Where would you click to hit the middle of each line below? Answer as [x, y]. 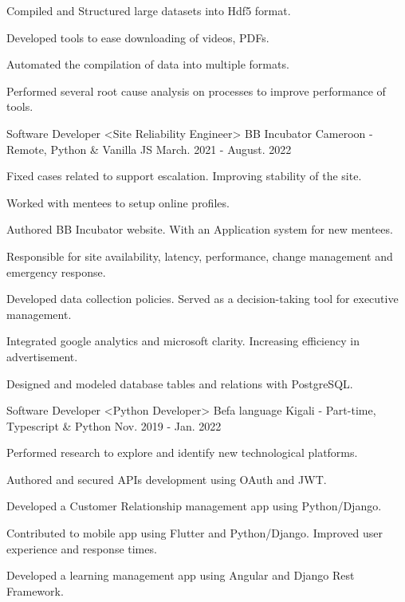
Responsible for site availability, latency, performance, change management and [200, 256]
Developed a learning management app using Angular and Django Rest [181, 575]
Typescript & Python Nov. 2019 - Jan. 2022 [114, 425]
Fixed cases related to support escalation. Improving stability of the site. [184, 176]
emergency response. [56, 271]
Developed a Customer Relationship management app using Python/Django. [194, 506]
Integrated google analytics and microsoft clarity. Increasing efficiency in [183, 341]
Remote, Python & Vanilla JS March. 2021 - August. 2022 [149, 149]
